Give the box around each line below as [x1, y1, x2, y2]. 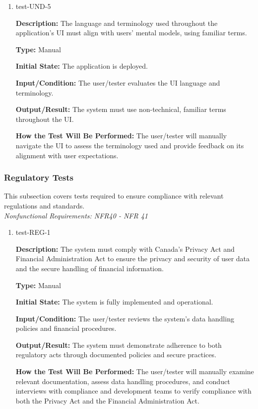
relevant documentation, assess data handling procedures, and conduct [15, 376, 230, 386]
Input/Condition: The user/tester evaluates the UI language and [15, 77, 220, 88]
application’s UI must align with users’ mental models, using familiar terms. [15, 27, 247, 38]
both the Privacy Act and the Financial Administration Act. [15, 395, 199, 406]
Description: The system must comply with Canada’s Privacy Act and [15, 243, 235, 254]
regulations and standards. [4, 200, 85, 210]
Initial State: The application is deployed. [15, 61, 148, 71]
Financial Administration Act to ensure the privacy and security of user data [15, 253, 250, 264]
